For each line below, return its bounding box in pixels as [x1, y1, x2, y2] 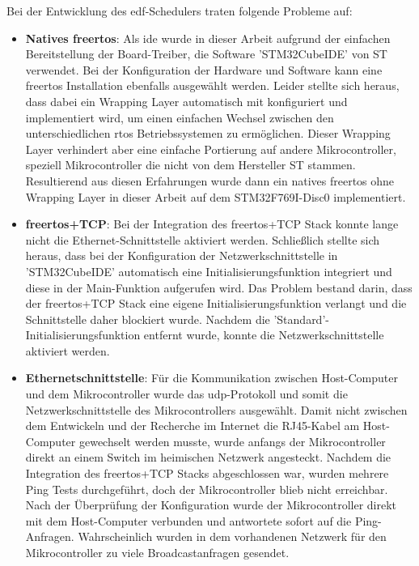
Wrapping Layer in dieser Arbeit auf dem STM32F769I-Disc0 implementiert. [25, 188, 406, 205]
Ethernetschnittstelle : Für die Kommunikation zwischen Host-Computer [25, 369, 398, 386]
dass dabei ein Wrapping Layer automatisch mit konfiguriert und [25, 92, 348, 109]
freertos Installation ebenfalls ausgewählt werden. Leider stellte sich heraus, [25, 77, 400, 94]
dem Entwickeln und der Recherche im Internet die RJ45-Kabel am [25, 417, 360, 434]
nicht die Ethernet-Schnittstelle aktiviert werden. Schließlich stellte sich [25, 231, 380, 248]
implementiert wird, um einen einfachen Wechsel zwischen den [25, 109, 334, 126]
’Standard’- [273, 310, 329, 327]
